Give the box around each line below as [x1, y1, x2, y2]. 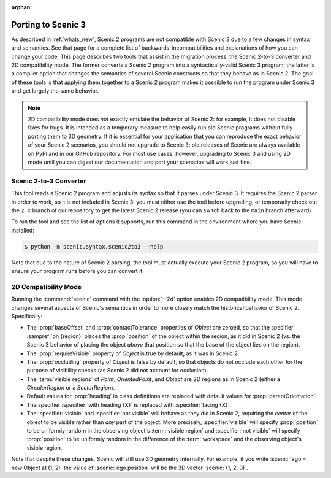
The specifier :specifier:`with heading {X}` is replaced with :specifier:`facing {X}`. [26, 401, 231, 408]
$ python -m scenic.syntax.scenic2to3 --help [24, 243, 164, 250]
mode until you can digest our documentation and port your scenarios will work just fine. [28, 158, 252, 166]
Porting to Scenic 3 [11, 19, 86, 30]
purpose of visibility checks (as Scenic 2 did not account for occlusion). [26, 367, 208, 374]
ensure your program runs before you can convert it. [11, 268, 144, 275]
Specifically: [11, 312, 43, 320]
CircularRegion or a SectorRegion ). [26, 384, 115, 391]
